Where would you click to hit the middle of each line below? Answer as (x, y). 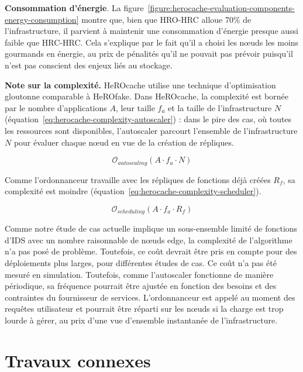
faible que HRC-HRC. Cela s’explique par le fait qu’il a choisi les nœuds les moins (152, 42)
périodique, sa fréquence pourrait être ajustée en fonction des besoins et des (141, 286)
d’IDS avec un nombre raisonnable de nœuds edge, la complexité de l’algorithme (149, 240)
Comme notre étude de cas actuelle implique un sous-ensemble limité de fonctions (151, 228)
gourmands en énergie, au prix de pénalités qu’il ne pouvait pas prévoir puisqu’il (149, 54)
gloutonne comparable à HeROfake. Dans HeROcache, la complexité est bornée (147, 96)
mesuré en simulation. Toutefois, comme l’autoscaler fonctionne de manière (139, 274)
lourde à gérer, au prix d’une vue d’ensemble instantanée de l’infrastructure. (141, 320)
